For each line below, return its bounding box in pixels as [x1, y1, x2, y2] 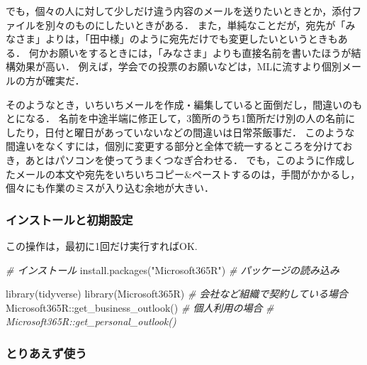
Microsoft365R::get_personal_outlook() [6, 314, 176, 329]
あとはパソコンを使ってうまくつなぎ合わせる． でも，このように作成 [25, 152, 345, 167]
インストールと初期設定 [6, 210, 133, 228]
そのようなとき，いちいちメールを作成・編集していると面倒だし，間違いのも [6, 97, 363, 111]
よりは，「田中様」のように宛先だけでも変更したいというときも [45, 31, 338, 46]
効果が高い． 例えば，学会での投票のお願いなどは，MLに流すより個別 [15, 59, 341, 74]
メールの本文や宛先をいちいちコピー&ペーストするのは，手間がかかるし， [15, 166, 361, 181]
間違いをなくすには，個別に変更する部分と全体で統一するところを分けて [6, 138, 343, 153]
